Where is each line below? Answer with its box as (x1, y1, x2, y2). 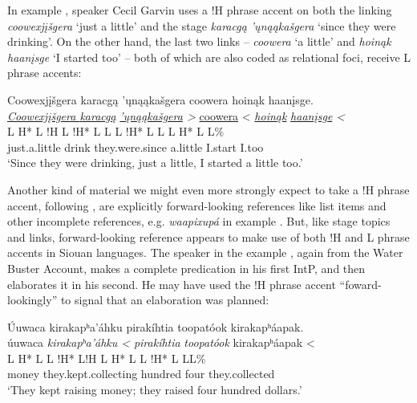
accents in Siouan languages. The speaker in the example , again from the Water (7, 244, 403, 261)
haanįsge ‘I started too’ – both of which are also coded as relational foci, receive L (7, 48, 411, 65)
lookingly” (7, 291, 58, 308)
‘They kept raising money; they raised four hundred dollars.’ (7, 381, 302, 398)
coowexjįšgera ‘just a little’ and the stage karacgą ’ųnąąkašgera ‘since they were (7, 17, 396, 34)
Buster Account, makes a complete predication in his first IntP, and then (7, 259, 366, 276)
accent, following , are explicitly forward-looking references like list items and (7, 197, 387, 214)
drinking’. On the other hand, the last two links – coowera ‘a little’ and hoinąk (7, 33, 391, 50)
